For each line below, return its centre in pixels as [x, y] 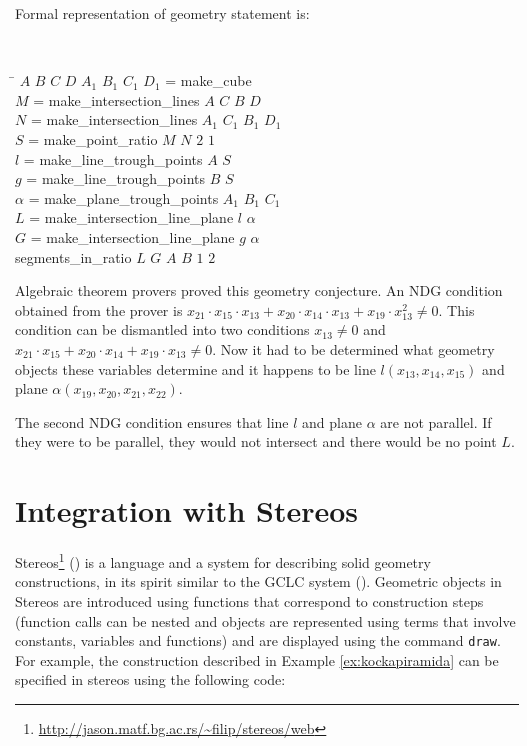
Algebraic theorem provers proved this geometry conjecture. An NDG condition [259, 290]
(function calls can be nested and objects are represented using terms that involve [265, 620]
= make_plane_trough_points [123, 197]
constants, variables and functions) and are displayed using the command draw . [258, 640]
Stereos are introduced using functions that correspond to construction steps [249, 600]
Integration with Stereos [187, 510]
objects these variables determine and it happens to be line [195, 368]
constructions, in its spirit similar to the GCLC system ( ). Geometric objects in [258, 581]
